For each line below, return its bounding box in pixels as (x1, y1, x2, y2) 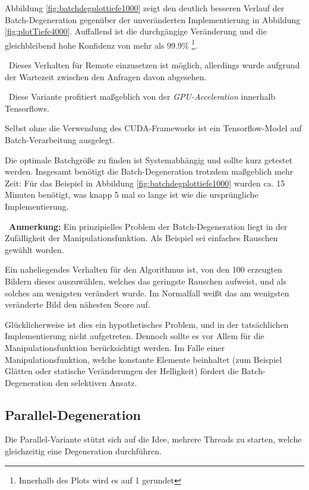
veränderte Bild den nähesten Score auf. (5, 298, 150, 311)
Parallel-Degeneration (5, 405, 141, 423)
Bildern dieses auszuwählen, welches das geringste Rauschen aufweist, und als (5, 274, 286, 287)
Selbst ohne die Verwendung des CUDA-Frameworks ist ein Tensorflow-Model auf (5, 122, 302, 134)
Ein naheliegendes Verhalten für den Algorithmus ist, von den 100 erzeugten (5, 263, 282, 276)
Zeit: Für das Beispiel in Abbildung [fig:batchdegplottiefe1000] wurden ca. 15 (5, 176, 285, 189)
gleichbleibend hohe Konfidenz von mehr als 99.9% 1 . (5, 37, 198, 51)
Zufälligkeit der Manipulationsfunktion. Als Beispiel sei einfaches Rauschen (5, 232, 278, 244)
